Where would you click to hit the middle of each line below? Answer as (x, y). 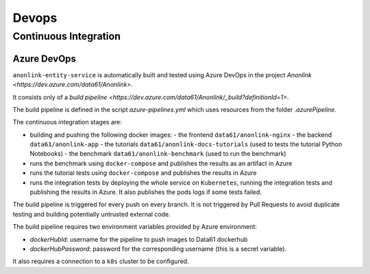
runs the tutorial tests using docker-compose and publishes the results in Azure (143, 173)
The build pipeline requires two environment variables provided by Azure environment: (135, 227)
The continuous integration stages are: (67, 122)
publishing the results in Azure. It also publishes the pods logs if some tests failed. (146, 192)
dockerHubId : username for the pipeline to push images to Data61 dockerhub (139, 239)
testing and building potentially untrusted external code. (91, 214)
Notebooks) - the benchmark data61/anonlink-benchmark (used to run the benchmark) (158, 154)
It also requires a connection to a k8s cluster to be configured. (101, 261)
